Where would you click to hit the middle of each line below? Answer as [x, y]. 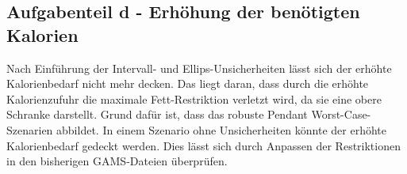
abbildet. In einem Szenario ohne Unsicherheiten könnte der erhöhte [222, 129]
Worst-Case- [341, 114]
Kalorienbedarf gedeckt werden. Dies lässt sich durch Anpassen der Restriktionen [203, 145]
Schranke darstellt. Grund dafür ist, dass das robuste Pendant [157, 114]
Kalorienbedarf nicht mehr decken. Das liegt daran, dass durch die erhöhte [188, 83]
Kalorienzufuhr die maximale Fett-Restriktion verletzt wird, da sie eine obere [194, 98]
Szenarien [30, 129]
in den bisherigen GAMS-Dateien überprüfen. [117, 161]
